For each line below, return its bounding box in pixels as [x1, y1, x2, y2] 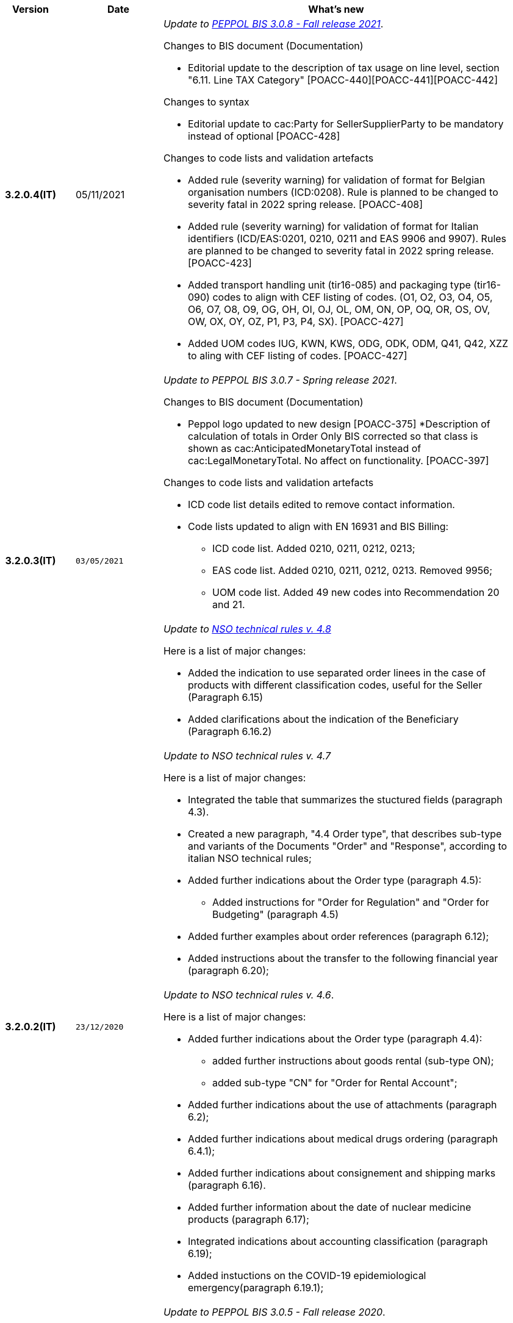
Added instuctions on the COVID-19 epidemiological [187, 1269, 426, 1282]
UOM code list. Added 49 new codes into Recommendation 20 [212, 586, 500, 598]
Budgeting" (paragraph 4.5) [212, 908, 339, 920]
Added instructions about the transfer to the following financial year [187, 952, 498, 964]
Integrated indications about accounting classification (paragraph [187, 1235, 488, 1247]
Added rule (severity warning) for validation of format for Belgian [187, 174, 486, 186]
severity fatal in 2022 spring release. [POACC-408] [187, 198, 423, 210]
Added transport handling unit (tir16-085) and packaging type [187, 279, 471, 291]
